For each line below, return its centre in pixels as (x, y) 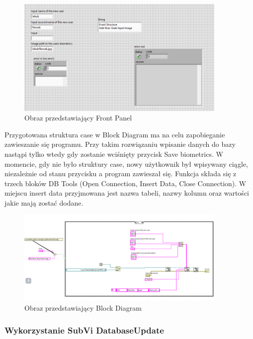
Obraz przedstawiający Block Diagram (83, 308)
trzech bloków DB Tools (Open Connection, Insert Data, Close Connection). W (126, 183)
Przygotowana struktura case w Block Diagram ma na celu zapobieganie (115, 134)
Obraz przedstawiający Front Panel (78, 118)
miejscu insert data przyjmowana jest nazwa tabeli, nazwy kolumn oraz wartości (127, 193)
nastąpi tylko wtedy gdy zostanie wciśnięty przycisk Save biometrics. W (114, 154)
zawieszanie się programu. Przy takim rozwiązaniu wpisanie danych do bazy (120, 144)
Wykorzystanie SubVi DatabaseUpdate (84, 330)
